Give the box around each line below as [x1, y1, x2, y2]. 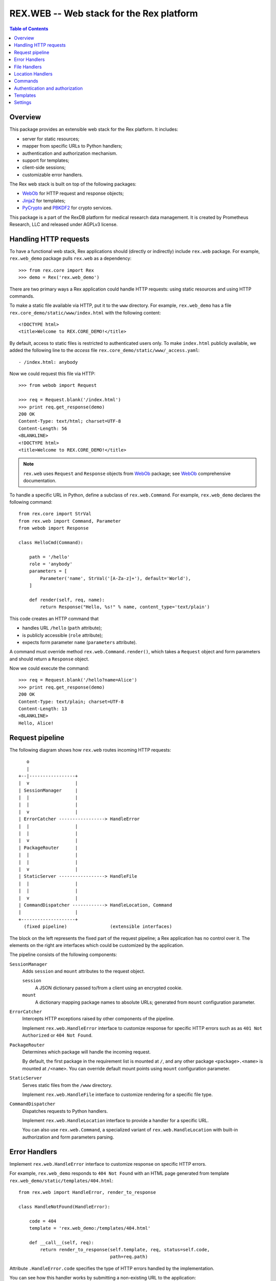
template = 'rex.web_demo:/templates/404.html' [29, 1225, 151, 1231]
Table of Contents [9, 26, 49, 32]
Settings [14, 99, 32, 106]
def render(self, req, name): [29, 597, 105, 603]
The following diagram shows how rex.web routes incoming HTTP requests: [9, 747, 171, 753]
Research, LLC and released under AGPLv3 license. [9, 221, 118, 228]
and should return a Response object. [9, 656, 89, 662]
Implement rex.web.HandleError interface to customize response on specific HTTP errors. [9, 1161, 206, 1167]
